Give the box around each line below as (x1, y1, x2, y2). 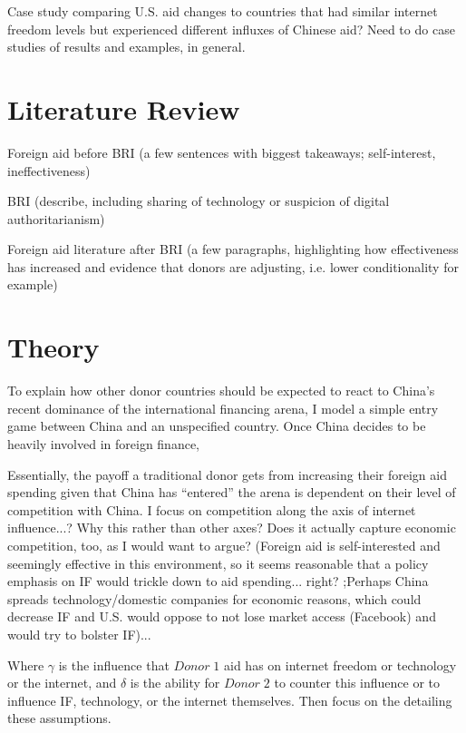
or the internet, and (7, 673, 117, 692)
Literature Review (7, 90, 240, 127)
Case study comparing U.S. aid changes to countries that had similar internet (7, 2, 438, 20)
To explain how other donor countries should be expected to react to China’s (7, 381, 435, 400)
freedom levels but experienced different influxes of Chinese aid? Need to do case (7, 19, 455, 38)
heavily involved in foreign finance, (7, 434, 200, 453)
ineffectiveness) (7, 161, 91, 180)
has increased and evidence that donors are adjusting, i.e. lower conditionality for (7, 257, 459, 276)
